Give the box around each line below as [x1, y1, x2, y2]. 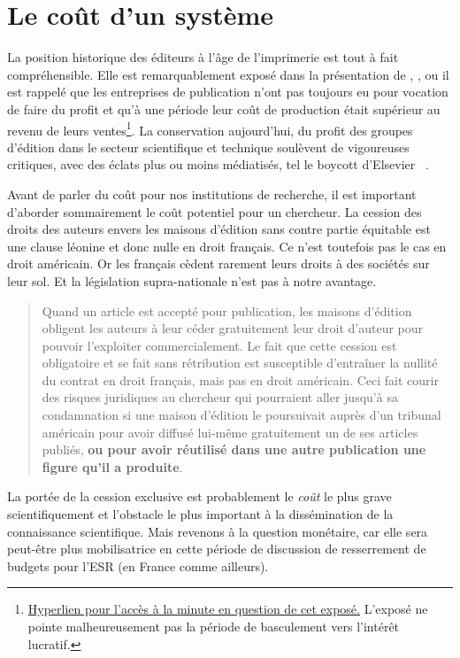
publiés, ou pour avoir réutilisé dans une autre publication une [42, 440, 426, 459]
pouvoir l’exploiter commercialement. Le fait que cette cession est [42, 336, 397, 354]
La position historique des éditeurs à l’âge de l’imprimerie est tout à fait [7, 48, 399, 66]
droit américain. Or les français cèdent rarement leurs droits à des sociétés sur [7, 254, 430, 273]
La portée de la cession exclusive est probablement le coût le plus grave [7, 487, 392, 506]
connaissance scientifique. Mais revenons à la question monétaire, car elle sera [7, 522, 428, 540]
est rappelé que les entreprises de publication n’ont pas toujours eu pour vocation [7, 82, 448, 101]
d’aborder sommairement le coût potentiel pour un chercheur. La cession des [7, 202, 422, 221]
